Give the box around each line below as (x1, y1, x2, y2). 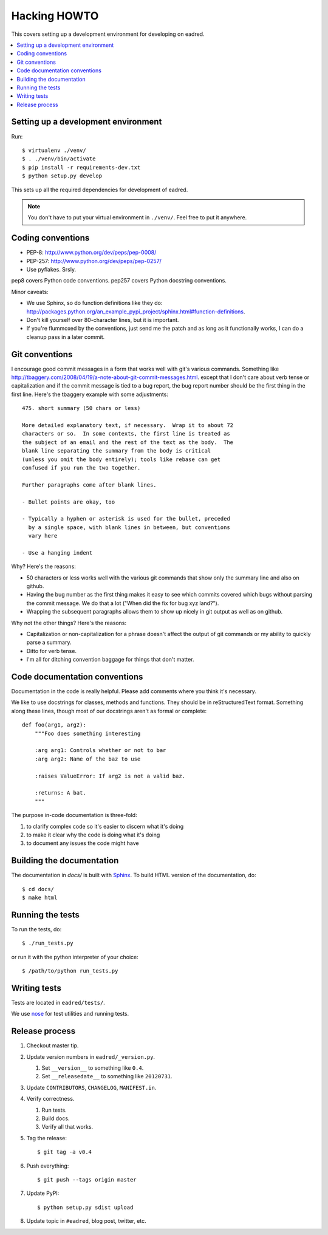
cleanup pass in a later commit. (26, 333, 105, 340)
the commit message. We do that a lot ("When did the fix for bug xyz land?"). (26, 599, 219, 607)
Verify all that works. (41, 1123, 94, 1131)
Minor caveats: (11, 288, 49, 295)
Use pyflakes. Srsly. (26, 266, 76, 273)
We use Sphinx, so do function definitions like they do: (26, 299, 163, 307)
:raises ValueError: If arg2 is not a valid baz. (34, 772, 185, 779)
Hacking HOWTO (11, 9, 99, 22)
